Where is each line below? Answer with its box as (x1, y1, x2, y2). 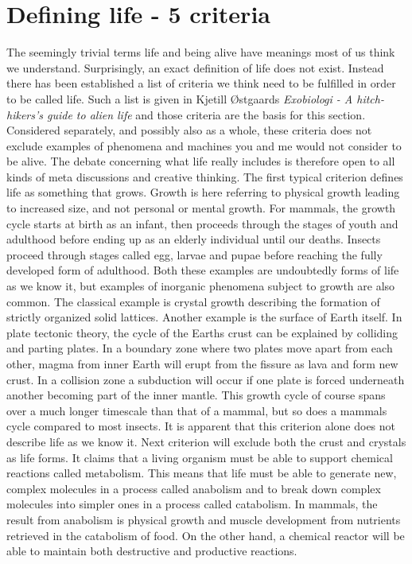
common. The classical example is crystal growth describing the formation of (6, 293, 380, 309)
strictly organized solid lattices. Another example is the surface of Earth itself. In (6, 309, 402, 325)
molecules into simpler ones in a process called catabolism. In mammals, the (6, 496, 378, 512)
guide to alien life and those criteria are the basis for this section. (47, 106, 366, 123)
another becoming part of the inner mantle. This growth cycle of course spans (6, 387, 386, 403)
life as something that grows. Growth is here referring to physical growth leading (6, 184, 400, 200)
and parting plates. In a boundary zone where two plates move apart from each (6, 340, 393, 356)
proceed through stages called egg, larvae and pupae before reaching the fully (6, 246, 383, 263)
